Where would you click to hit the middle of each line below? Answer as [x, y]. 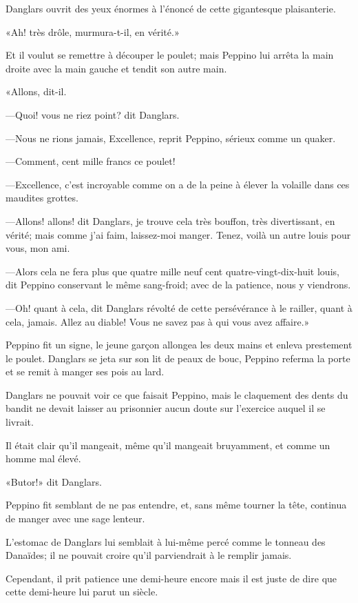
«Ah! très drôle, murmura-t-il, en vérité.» [93, 31]
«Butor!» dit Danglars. [54, 481]
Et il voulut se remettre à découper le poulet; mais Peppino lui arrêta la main [170, 55]
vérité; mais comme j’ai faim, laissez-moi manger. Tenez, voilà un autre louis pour [178, 234]
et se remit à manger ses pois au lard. [85, 372]
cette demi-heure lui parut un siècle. [82, 592]
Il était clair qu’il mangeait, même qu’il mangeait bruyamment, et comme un [168, 445]
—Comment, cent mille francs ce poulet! [91, 161]
